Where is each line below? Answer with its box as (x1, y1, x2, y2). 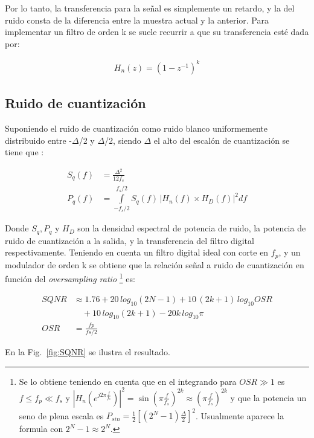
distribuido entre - (5, 134, 72, 146)
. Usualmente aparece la (195, 409, 284, 422)
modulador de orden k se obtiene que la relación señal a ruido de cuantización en (5, 258, 304, 271)
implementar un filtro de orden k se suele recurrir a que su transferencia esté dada (5, 25, 309, 38)
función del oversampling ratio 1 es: (5, 271, 135, 285)
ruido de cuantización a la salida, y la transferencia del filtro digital (5, 234, 254, 246)
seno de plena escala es (19, 409, 104, 422)
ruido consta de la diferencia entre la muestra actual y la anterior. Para (5, 13, 269, 26)
